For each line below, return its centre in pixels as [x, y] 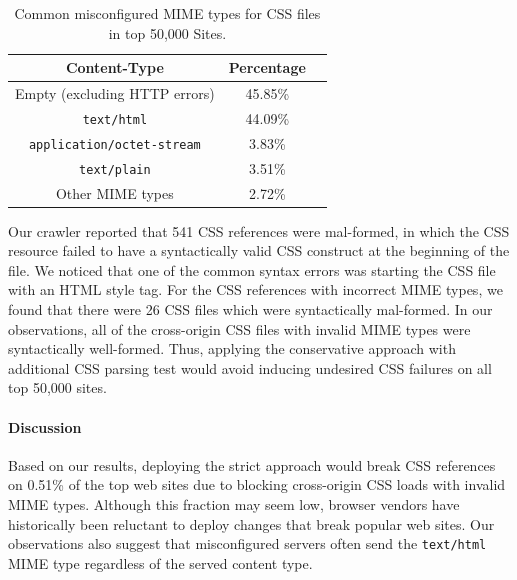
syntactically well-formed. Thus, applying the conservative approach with [232, 348]
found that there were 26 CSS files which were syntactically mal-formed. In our [250, 309]
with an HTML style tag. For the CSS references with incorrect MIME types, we [255, 289]
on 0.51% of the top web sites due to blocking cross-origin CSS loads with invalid [257, 484]
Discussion [45, 426]
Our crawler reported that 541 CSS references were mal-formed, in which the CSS [259, 230]
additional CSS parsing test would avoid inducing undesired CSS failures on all [250, 367]
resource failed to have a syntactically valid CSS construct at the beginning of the [259, 250]
